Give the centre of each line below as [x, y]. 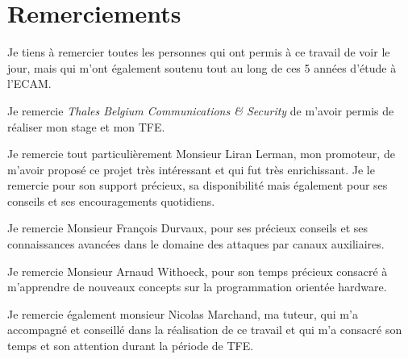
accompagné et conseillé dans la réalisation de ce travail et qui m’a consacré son [205, 330]
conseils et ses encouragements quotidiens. [111, 200]
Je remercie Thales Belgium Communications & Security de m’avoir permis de [201, 110]
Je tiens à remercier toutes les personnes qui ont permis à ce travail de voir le [199, 52]
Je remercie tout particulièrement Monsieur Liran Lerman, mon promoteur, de [201, 154]
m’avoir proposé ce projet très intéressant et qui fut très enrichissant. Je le [191, 169]
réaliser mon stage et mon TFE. [86, 126]
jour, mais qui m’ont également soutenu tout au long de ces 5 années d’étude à [202, 67]
